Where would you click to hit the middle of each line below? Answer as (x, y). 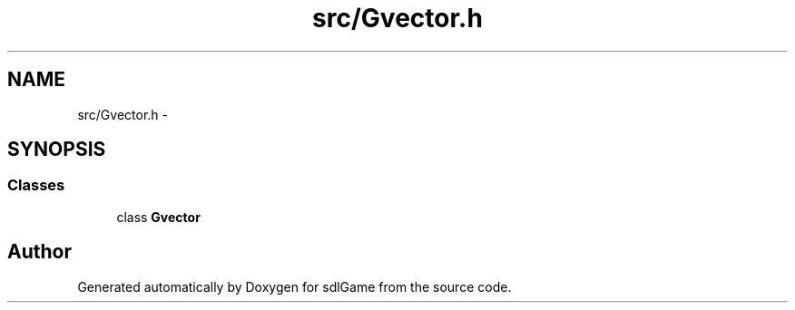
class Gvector (158, 217)
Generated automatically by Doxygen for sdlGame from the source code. (294, 286)
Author (39, 252)
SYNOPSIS (57, 150)
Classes (36, 185)
